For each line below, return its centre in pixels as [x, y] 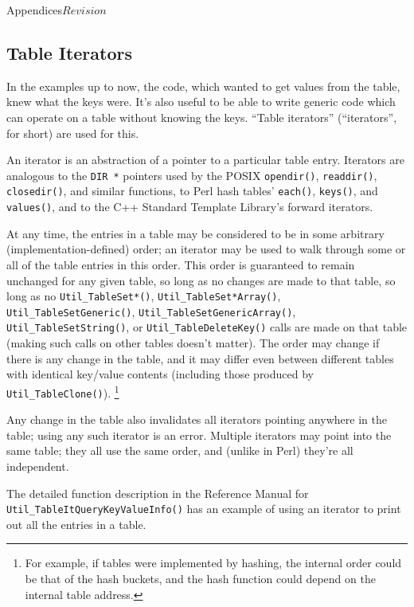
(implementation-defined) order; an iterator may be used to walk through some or [206, 249]
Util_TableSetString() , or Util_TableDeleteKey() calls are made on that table [207, 327]
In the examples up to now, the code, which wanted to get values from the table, [203, 86]
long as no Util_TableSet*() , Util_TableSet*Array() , [144, 296]
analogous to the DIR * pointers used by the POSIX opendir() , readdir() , [192, 175]
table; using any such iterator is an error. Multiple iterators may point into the [199, 435]
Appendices [35, 10]
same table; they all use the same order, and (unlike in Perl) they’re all [180, 450]
